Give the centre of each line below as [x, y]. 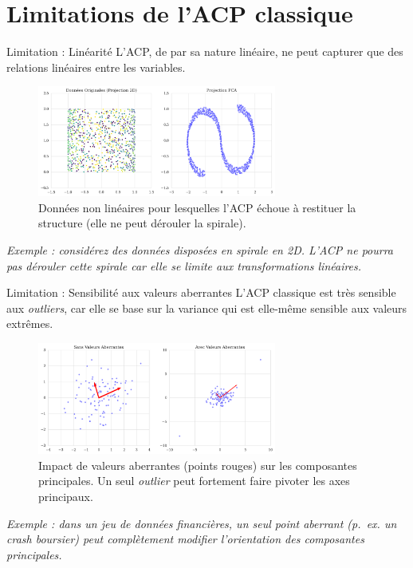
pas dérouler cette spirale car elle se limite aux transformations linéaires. [184, 265]
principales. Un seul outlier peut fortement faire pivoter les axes [194, 481]
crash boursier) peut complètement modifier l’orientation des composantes [185, 539]
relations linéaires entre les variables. [96, 67]
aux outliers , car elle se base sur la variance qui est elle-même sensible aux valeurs [207, 308]
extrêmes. [30, 323]
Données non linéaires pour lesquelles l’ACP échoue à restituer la [197, 207]
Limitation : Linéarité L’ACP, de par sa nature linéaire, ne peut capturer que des [205, 51]
